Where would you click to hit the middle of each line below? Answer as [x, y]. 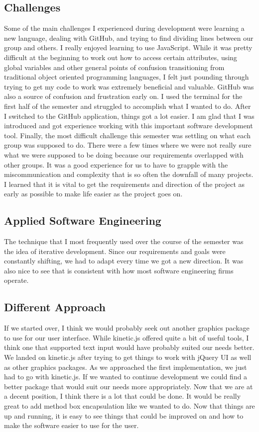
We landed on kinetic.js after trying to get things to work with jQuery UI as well [128, 357]
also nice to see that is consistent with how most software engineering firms [119, 270]
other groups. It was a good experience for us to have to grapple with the [116, 164]
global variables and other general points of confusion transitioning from [114, 67]
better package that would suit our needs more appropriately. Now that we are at [129, 386]
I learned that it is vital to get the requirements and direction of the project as [125, 184]
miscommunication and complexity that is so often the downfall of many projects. [129, 174]
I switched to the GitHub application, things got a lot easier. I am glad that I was [129, 116]
